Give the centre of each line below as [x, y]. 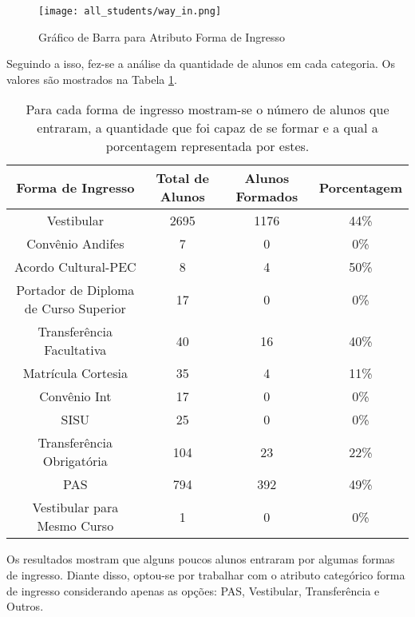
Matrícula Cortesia [75, 373]
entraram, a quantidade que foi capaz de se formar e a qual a [207, 128]
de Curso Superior [75, 308]
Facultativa [75, 350]
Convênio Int [75, 396]
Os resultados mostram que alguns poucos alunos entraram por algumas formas [201, 559]
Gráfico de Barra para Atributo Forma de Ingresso [162, 36]
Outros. [25, 606]
